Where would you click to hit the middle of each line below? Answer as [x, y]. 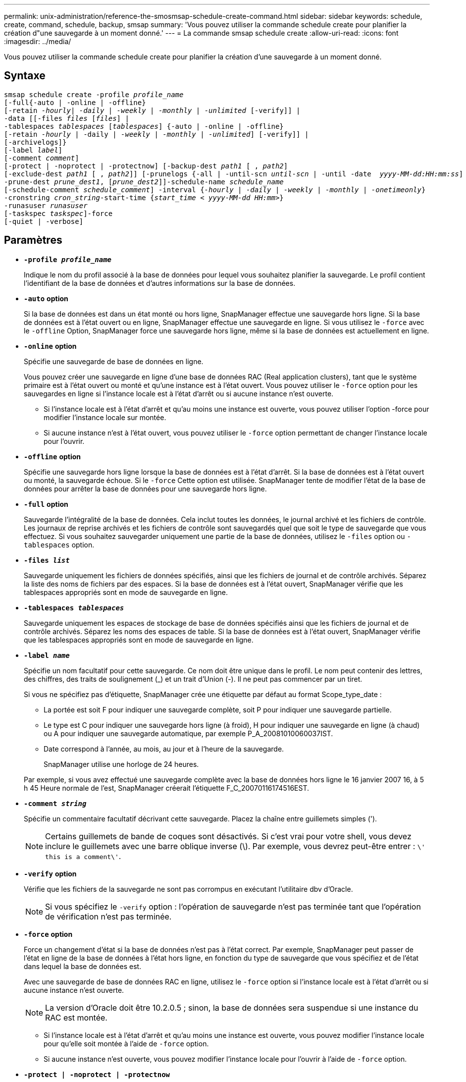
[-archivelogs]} [35, 142]
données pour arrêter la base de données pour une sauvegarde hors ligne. [145, 488]
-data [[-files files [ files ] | [67, 118]
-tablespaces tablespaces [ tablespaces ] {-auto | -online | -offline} [144, 126]
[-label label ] [33, 150]
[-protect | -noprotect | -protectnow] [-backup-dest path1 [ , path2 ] [146, 166]
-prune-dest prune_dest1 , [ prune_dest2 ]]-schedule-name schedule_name [144, 182]
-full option [46, 504]
